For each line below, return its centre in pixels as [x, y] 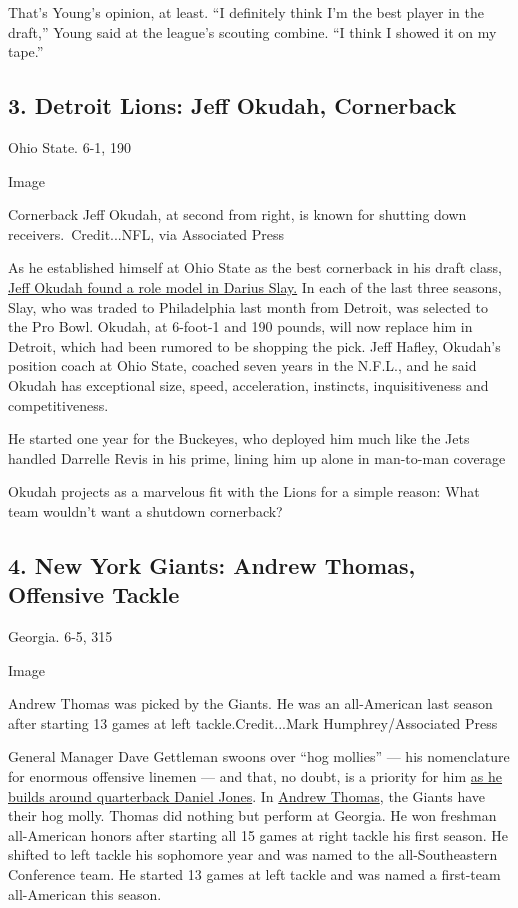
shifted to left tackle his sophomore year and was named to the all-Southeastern [253, 854]
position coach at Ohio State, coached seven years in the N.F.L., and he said [242, 365]
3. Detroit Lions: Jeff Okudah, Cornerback [232, 105]
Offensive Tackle [94, 594]
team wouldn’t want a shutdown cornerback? [145, 510]
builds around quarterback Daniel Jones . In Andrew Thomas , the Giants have [247, 795]
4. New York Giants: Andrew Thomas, [212, 564]
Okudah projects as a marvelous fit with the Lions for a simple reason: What [244, 491]
